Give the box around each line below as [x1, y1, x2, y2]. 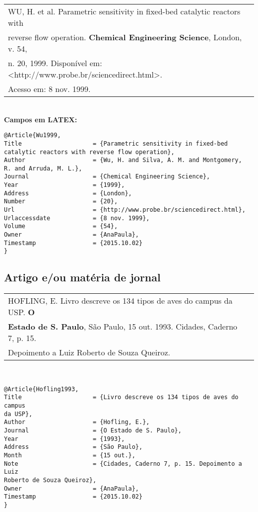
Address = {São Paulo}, [4, 443, 143, 451]
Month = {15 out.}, [4, 452, 135, 459]
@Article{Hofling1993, [4, 385, 79, 393]
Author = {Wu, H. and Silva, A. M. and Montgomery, [4, 157, 242, 164]
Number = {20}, [4, 198, 118, 205]
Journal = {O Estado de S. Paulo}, [4, 427, 182, 434]
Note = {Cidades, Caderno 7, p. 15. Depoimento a [4, 460, 242, 467]
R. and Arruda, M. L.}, [4, 165, 82, 172]
